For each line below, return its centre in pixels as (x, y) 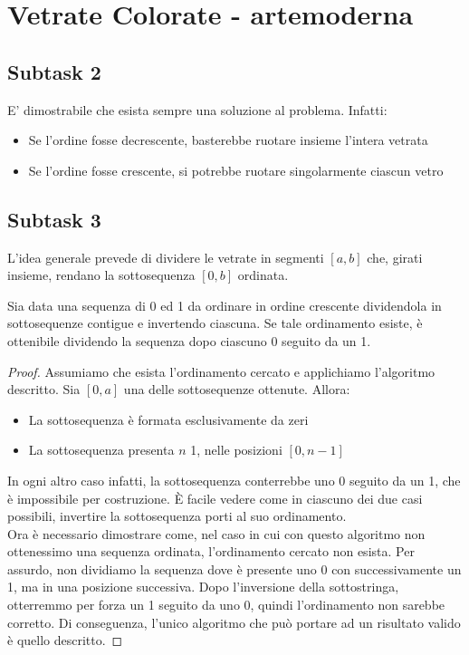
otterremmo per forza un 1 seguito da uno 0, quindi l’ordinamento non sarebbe (226, 605)
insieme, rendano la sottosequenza (101, 275)
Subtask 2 (54, 71)
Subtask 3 (54, 219)
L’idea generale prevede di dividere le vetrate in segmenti (166, 257)
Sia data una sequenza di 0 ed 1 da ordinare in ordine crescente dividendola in (225, 305)
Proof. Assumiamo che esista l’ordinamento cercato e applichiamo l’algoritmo (221, 371)
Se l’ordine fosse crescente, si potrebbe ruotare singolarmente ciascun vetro (236, 170)
